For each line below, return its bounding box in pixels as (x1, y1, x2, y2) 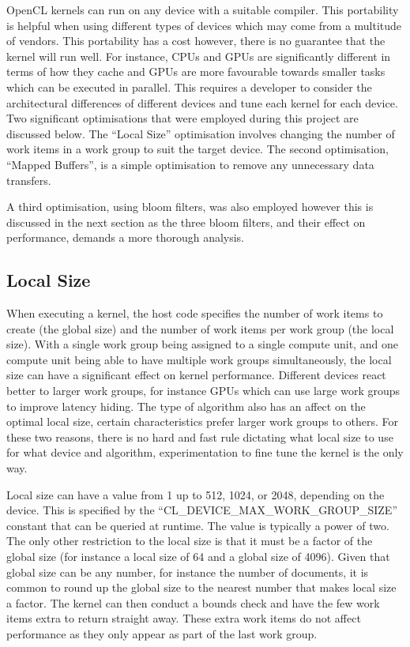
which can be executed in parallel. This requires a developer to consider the (6, 78, 372, 95)
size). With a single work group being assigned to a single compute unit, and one (6, 336, 398, 352)
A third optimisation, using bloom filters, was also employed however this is (6, 198, 374, 215)
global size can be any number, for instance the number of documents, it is (6, 563, 369, 580)
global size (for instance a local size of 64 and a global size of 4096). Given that (6, 548, 390, 565)
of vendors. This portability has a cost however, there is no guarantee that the (6, 32, 386, 49)
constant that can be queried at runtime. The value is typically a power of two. (6, 517, 389, 533)
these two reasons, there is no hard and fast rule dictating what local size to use (6, 428, 393, 445)
